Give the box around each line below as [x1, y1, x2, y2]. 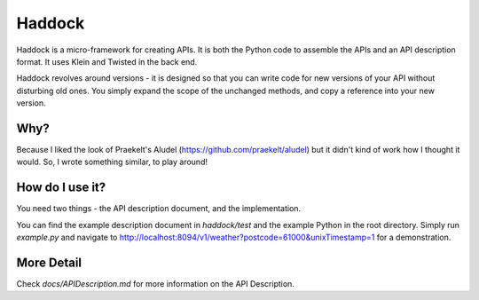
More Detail [16, 255, 82, 270]
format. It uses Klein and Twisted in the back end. [16, 56, 198, 67]
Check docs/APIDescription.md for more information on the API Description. [16, 279, 294, 288]
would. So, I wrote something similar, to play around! [16, 156, 208, 168]
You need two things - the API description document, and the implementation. [16, 203, 302, 214]
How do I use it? [16, 180, 106, 195]
